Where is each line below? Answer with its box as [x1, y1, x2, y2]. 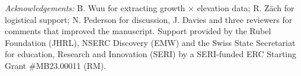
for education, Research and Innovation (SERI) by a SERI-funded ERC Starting [5, 48, 297, 60]
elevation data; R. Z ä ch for [197, 2, 294, 14]
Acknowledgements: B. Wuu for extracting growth [5, 2, 185, 14]
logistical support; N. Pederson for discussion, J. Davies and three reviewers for [5, 13, 293, 25]
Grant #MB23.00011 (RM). [5, 59, 106, 71]
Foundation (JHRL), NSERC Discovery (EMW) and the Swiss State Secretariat [5, 36, 296, 48]
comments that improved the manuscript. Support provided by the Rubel [5, 25, 271, 37]
